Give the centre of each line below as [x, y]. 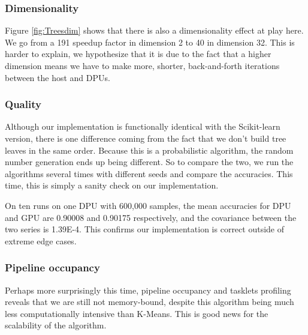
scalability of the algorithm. [56, 325]
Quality [23, 104]
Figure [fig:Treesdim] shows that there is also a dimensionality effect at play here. [154, 30]
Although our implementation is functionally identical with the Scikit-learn [143, 126]
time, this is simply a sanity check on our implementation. [112, 185]
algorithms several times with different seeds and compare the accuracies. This [149, 173]
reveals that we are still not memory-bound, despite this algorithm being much [150, 302]
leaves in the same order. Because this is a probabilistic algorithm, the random [149, 150]
